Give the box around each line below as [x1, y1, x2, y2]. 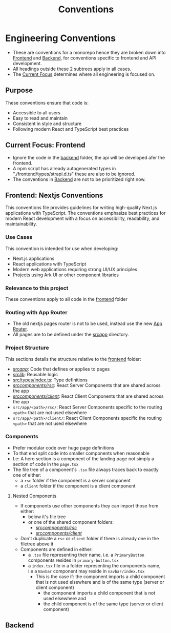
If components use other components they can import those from [20, 502, 159, 508]
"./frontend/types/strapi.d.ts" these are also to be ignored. [12, 171, 136, 177]
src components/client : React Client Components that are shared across [12, 393, 164, 399]
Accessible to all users [12, 109, 60, 116]
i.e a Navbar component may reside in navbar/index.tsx [28, 568, 145, 574]
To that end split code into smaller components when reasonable [12, 450, 150, 456]
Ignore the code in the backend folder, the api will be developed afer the [12, 154, 165, 160]
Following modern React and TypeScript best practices [12, 126, 129, 132]
